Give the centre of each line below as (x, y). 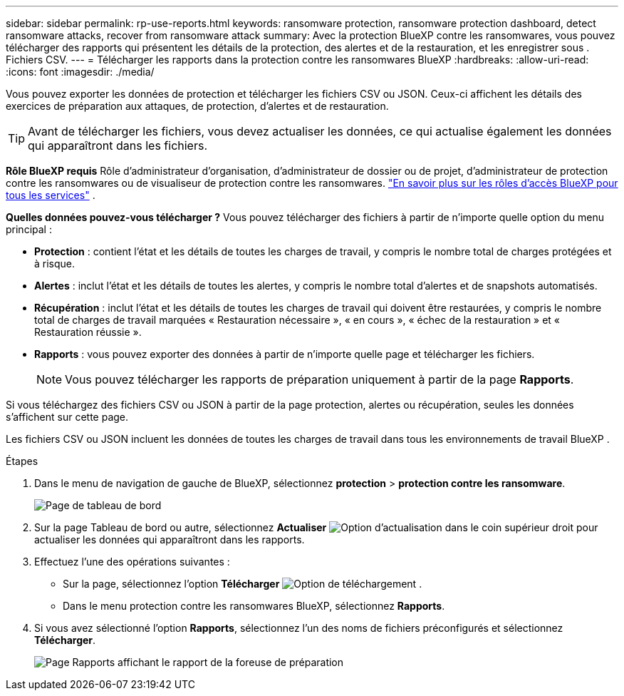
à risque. (55, 263)
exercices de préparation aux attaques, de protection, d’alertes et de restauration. (197, 106)
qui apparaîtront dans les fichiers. (118, 145)
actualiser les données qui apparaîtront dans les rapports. (170, 539)
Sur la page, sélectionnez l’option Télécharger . (243, 584)
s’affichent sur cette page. (67, 417)
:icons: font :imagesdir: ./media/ (80, 72)
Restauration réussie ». (88, 332)
